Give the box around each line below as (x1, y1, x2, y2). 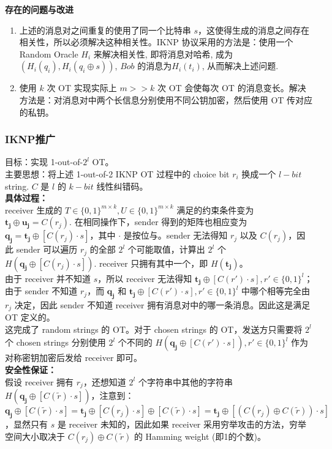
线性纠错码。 (96, 179, 148, 192)
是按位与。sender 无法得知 (123, 229, 228, 242)
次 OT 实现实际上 (47, 81, 117, 94)
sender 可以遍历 (16, 243, 78, 256)
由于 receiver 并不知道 (5, 272, 91, 284)
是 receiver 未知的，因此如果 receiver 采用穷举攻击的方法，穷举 (57, 417, 307, 430)
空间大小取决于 (5, 429, 65, 442)
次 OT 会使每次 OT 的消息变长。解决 (157, 81, 306, 94)
